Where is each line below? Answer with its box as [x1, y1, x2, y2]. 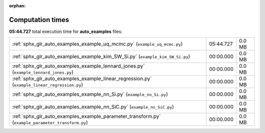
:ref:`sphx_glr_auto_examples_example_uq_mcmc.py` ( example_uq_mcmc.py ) [12, 41, 183, 48]
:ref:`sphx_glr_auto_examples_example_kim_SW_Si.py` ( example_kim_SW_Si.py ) [12, 53, 190, 60]
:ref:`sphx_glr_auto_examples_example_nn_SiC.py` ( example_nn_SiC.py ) [12, 104, 174, 110]
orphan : [9, 3, 26, 8]
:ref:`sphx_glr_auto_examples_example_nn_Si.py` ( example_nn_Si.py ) [12, 91, 168, 98]
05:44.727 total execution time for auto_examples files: [9, 28, 123, 34]
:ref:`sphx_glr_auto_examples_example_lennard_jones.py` [12, 63, 145, 70]
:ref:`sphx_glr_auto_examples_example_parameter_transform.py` [12, 113, 161, 120]
